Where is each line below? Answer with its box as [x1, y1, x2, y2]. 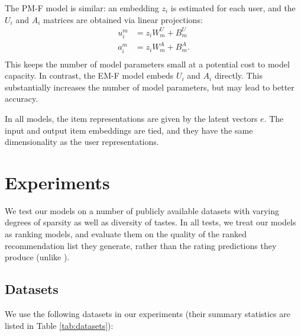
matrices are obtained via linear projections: [43, 13, 203, 25]
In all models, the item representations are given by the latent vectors [5, 112, 258, 124]
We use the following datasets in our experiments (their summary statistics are [5, 308, 290, 320]
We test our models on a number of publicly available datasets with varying [5, 204, 279, 217]
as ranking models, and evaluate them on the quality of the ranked [5, 228, 247, 240]
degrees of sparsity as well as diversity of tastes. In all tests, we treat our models [5, 216, 296, 228]
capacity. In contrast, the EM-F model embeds [5, 69, 174, 82]
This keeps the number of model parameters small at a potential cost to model [5, 57, 290, 70]
